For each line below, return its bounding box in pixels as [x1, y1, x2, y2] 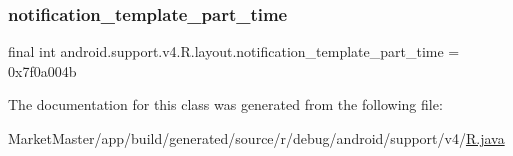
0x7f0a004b [8, 60, 77, 81]
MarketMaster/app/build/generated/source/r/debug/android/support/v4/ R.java [8, 128, 505, 148]
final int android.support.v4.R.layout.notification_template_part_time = [8, 41, 460, 62]
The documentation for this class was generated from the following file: [8, 94, 443, 115]
